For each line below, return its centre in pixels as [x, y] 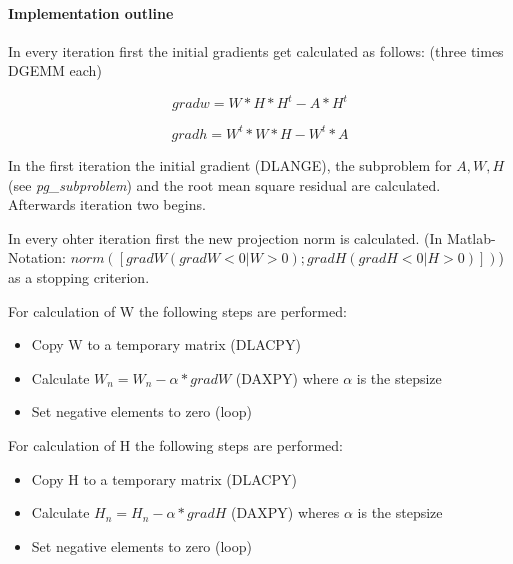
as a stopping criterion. [79, 276]
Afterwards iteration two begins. [107, 204]
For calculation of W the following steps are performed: [177, 310]
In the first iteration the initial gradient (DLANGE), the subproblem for [230, 164]
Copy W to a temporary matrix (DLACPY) [166, 344]
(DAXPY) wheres [285, 512]
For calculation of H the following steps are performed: [175, 444]
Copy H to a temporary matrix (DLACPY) [164, 478]
